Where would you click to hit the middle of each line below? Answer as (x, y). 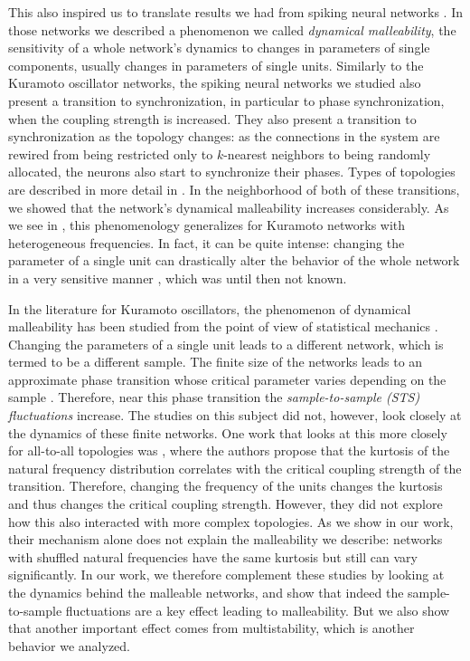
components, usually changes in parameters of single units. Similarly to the (216, 65)
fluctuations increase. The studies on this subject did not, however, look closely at (235, 415)
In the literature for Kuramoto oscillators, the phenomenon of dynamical (210, 308)
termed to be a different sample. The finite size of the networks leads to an (216, 362)
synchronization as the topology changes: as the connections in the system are (224, 136)
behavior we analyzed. (69, 645)
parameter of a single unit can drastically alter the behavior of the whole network (234, 260)
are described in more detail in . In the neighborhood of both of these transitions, (234, 189)
